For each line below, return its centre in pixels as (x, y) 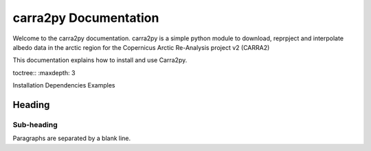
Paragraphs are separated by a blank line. (72, 138)
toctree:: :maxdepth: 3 (44, 72)
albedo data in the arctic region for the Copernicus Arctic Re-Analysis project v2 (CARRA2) (141, 47)
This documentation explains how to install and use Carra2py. (100, 60)
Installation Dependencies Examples (64, 85)
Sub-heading (35, 124)
